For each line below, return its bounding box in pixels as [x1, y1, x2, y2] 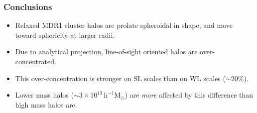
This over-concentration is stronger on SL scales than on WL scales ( [15, 73, 226, 83]
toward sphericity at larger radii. [15, 29, 115, 40]
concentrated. [15, 56, 56, 66]
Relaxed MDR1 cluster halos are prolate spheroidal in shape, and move [15, 20, 233, 30]
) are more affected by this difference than [125, 90, 254, 100]
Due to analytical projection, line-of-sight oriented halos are [15, 46, 198, 57]
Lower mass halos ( [15, 90, 74, 100]
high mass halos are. [15, 99, 77, 110]
